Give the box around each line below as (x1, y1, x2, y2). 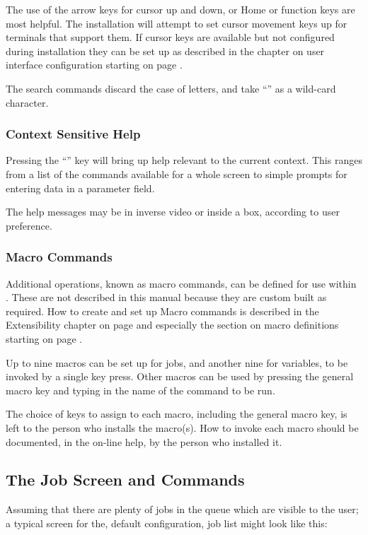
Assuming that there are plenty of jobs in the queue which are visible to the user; (6, 502, 359, 517)
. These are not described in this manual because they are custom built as (6, 290, 327, 305)
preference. (6, 218, 52, 233)
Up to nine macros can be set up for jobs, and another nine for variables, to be (6, 355, 348, 370)
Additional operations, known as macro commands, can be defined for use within (6, 276, 357, 290)
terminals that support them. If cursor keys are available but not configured (6, 30, 335, 45)
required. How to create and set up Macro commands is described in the (6, 303, 319, 318)
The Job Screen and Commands (6, 469, 245, 490)
